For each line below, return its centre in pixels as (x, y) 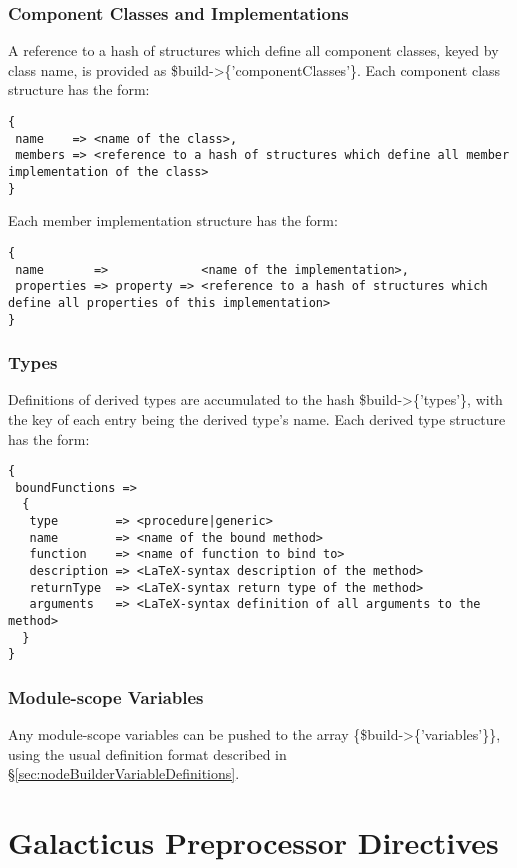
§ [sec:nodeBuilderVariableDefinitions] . (124, 773)
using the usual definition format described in (147, 753)
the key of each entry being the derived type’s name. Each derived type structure (257, 418)
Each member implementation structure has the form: (173, 220)
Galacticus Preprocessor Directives (253, 842)
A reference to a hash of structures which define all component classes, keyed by (253, 50)
